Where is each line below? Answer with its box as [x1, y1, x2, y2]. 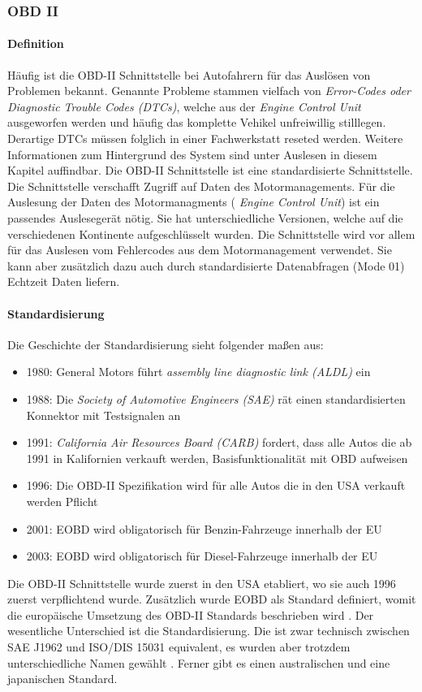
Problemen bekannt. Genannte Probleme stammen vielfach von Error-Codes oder [7, 82, 411, 99]
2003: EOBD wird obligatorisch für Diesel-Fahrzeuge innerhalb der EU [26, 547, 378, 564]
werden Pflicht [26, 492, 98, 509]
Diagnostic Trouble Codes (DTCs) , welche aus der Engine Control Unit [7, 97, 361, 115]
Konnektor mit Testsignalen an [26, 406, 181, 423]
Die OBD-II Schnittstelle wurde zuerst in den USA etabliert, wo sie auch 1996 [7, 574, 396, 591]
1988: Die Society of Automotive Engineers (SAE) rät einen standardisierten [26, 390, 406, 407]
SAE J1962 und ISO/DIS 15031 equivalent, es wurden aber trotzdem [7, 638, 351, 655]
